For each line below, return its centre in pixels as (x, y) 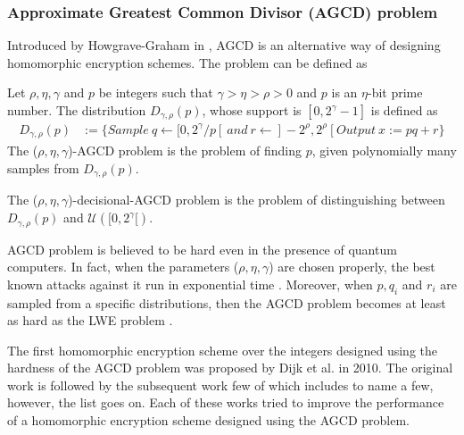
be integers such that (156, 92)
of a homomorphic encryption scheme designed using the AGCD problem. (208, 420)
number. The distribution (77, 110)
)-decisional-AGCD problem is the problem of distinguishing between (257, 200)
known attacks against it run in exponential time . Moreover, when (190, 284)
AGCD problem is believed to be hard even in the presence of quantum (202, 249)
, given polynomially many (384, 151)
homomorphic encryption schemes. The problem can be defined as (187, 62)
